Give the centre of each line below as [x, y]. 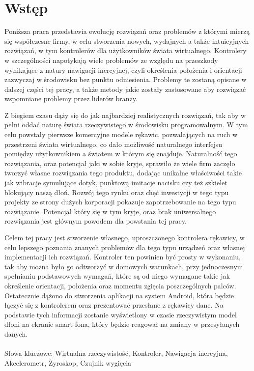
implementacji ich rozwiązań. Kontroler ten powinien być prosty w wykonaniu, [123, 257]
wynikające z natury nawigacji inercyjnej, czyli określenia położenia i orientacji [123, 70]
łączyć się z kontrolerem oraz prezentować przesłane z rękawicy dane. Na [114, 305]
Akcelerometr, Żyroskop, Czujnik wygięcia [68, 362]
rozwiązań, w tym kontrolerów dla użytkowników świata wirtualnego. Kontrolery [126, 50]
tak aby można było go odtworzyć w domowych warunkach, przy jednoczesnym [124, 266]
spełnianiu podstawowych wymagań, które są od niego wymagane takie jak [117, 276]
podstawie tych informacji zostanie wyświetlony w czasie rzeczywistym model [121, 314]
